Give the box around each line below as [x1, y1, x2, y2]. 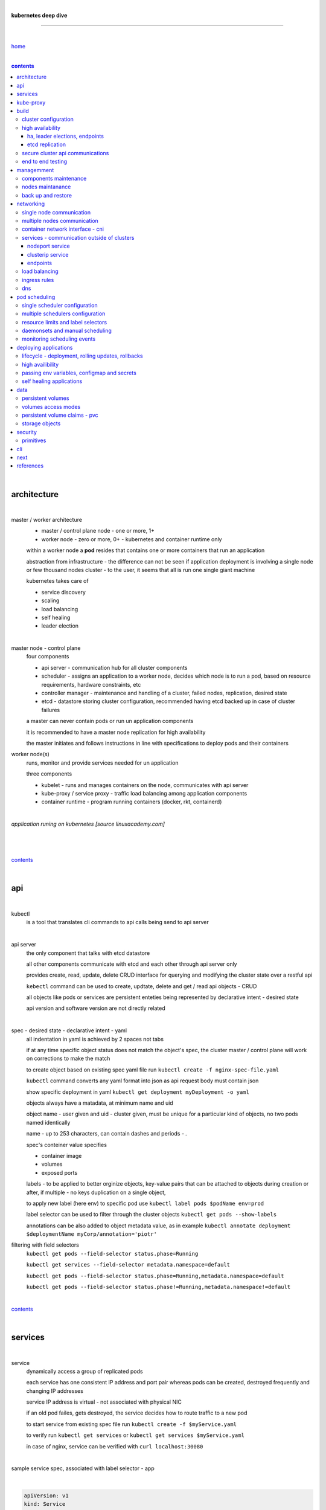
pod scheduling [16, 293, 56, 300]
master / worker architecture [11, 516, 83, 523]
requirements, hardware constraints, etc [41, 681, 141, 688]
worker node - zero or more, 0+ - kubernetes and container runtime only [41, 535, 222, 543]
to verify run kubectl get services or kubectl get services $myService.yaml [26, 1431, 245, 1439]
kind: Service [24, 1501, 66, 1508]
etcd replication [27, 141, 66, 148]
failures [41, 706, 60, 713]
